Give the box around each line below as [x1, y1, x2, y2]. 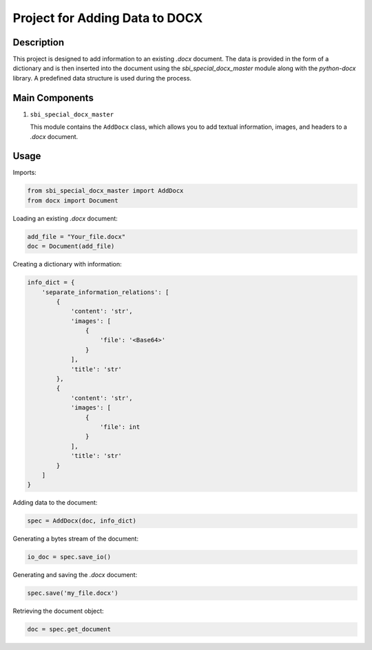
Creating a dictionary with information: [12, 260, 122, 269]
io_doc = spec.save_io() [27, 553, 112, 561]
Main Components [12, 92, 94, 103]
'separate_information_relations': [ [41, 288, 169, 296]
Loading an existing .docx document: [12, 214, 118, 222]
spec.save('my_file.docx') [27, 589, 118, 597]
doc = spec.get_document [27, 625, 112, 633]
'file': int [100, 423, 141, 430]
